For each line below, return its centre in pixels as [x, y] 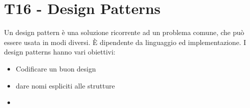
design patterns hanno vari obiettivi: [60, 52]
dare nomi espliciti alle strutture [65, 85]
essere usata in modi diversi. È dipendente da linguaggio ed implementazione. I [125, 42]
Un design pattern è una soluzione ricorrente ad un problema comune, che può [124, 32]
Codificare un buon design [56, 68]
